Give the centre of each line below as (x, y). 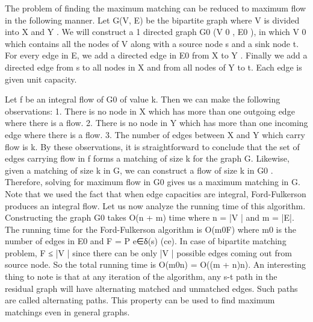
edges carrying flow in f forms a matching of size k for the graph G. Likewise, (147, 158)
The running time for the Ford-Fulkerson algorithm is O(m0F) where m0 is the (151, 229)
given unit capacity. (41, 79)
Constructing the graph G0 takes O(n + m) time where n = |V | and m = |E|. (150, 217)
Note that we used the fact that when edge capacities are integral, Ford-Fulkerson (156, 193)
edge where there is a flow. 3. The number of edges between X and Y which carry (155, 134)
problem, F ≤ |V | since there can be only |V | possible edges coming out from (148, 252)
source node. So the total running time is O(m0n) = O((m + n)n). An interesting (156, 264)
